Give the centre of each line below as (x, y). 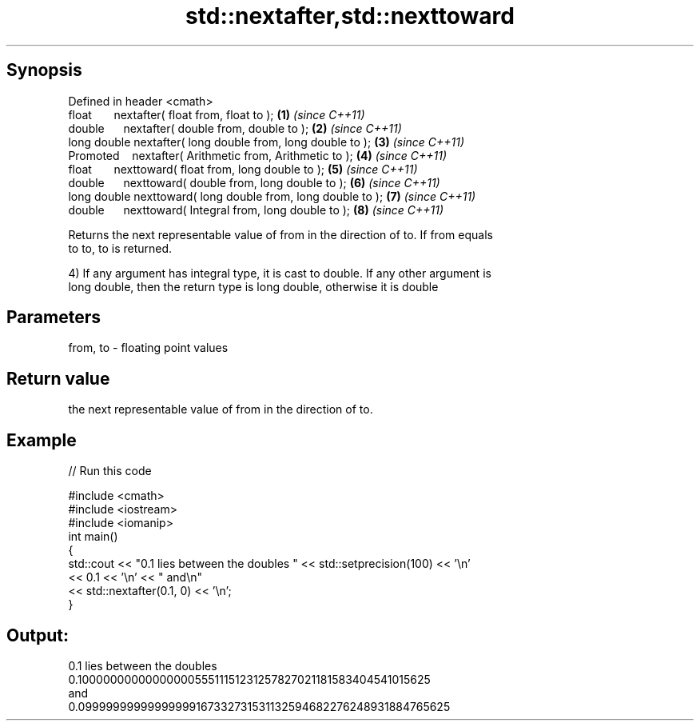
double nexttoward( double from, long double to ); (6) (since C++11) (254, 182)
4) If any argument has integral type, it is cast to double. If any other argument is (280, 273)
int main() (93, 537)
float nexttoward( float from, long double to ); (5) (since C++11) (243, 169)
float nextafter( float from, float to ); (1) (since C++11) (217, 114)
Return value (58, 378)
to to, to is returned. (120, 248)
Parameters (54, 318)
